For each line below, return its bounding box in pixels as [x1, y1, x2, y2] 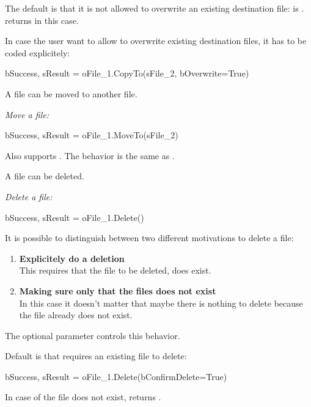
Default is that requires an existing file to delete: [5, 349, 187, 362]
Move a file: [5, 108, 49, 121]
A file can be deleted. [5, 170, 84, 182]
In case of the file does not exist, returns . [5, 390, 161, 403]
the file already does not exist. [19, 308, 133, 321]
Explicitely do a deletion [19, 252, 125, 264]
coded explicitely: [5, 46, 70, 59]
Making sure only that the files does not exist [19, 284, 216, 297]
